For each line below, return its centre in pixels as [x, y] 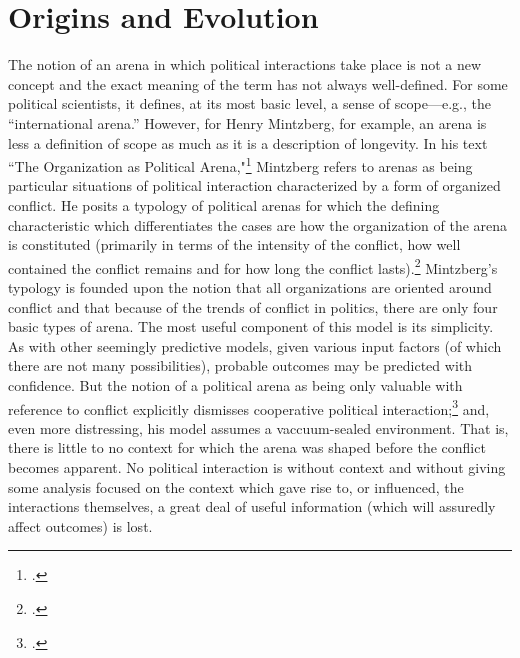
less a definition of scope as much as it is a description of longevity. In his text [248, 142]
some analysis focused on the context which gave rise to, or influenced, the [236, 486]
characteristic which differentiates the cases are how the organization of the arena [258, 224]
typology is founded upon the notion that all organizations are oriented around [250, 286]
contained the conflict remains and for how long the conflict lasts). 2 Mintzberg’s [253, 266]
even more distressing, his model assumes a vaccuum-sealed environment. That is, [258, 427]
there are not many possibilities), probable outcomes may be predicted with [240, 365]
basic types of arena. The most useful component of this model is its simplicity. [251, 326]
